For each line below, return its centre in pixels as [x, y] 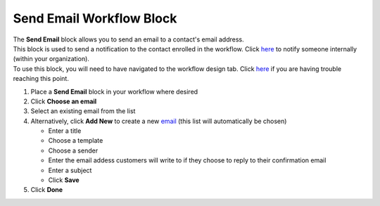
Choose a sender [73, 150]
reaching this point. [41, 79]
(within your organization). [51, 59]
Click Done [47, 190]
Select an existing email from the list [83, 111]
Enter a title [65, 131]
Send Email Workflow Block [95, 18]
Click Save [64, 180]
